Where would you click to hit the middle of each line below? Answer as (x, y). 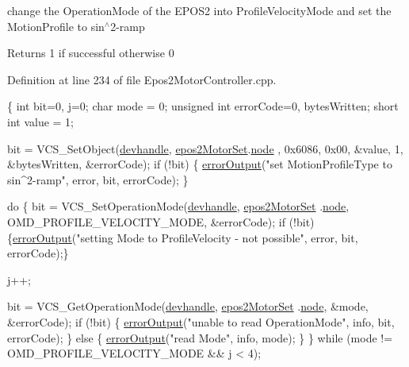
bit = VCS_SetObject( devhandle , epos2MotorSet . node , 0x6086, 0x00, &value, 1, (205, 148)
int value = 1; (41, 121)
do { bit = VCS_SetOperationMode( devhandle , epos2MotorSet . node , (178, 206)
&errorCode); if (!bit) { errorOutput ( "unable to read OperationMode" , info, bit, (201, 321)
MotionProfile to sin (56, 26)
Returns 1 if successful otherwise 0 (91, 53)
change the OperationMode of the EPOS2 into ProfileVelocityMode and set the (199, 10)
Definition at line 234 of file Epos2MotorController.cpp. (142, 79)
